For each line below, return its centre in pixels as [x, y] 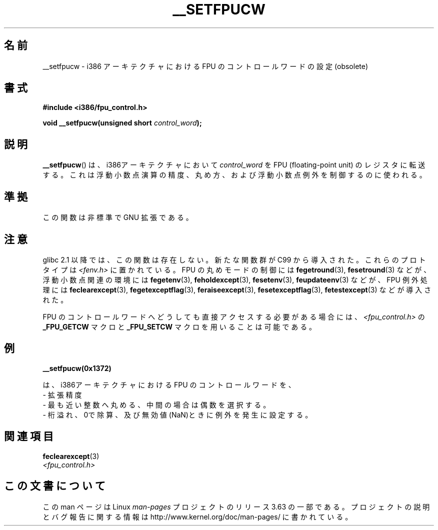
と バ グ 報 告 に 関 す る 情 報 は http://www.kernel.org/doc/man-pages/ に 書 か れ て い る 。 [197, 516]
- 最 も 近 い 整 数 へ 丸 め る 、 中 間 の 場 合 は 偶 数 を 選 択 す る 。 [156, 404]
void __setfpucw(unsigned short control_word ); [122, 123]
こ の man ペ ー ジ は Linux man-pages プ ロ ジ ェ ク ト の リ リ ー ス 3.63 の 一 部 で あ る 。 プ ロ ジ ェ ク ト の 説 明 [236, 506]
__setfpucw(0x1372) [77, 368]
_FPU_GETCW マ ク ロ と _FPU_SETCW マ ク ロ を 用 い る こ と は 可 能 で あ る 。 [179, 326]
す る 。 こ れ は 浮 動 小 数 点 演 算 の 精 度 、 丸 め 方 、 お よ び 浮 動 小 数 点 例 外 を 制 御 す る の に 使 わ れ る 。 [234, 175]
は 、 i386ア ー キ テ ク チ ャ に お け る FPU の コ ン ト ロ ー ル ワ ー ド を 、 [169, 384]
